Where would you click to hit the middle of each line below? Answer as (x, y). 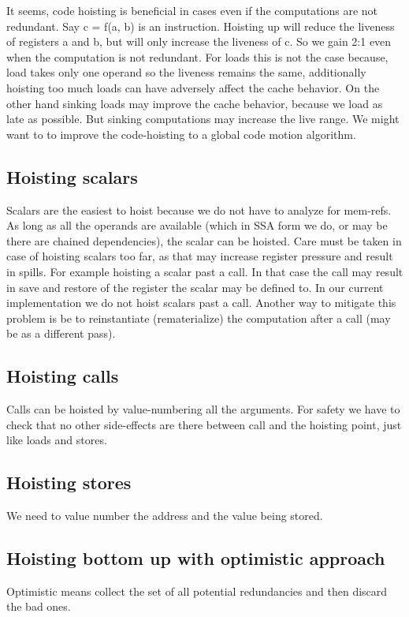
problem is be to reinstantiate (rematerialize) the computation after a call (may (199, 318)
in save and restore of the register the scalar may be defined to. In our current (195, 287)
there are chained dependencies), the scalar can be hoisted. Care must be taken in (204, 240)
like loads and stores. (57, 440)
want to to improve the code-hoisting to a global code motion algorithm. (181, 134)
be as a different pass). (61, 333)
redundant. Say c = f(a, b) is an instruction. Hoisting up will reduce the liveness (201, 26)
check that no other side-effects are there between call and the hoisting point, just (204, 424)
